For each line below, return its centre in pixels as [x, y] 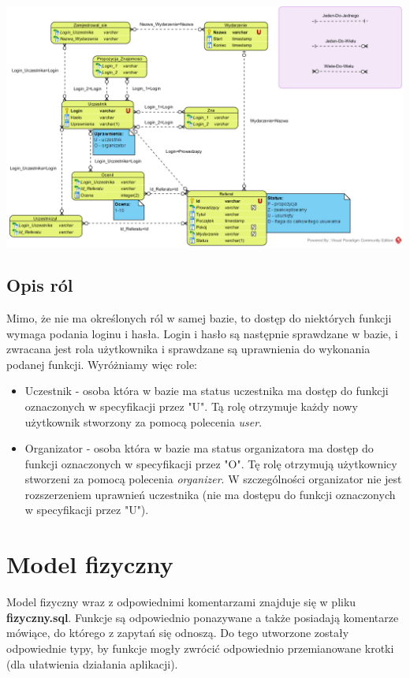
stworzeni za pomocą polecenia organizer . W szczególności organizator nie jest [213, 479]
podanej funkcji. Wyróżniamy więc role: [102, 364]
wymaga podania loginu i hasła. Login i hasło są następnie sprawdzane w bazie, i [202, 333]
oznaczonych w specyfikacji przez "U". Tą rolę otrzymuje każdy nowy [191, 406]
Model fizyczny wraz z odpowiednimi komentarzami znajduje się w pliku [181, 602]
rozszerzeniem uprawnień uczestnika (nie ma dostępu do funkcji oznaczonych [210, 494]
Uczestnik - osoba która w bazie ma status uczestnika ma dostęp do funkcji [207, 391]
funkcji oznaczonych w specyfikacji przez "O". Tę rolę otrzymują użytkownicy [211, 463]
